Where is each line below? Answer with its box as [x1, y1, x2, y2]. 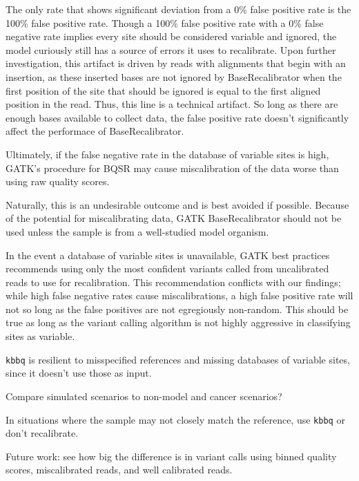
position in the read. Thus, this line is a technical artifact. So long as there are [6, 97, 338, 111]
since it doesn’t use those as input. [6, 366, 152, 380]
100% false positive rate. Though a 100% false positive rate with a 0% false [6, 15, 324, 30]
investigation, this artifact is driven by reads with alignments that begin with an [6, 56, 346, 70]
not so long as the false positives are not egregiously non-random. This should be [6, 301, 349, 316]
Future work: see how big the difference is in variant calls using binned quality [6, 449, 337, 463]
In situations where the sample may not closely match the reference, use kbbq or [6, 412, 345, 426]
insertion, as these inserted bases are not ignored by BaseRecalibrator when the [6, 69, 342, 84]
